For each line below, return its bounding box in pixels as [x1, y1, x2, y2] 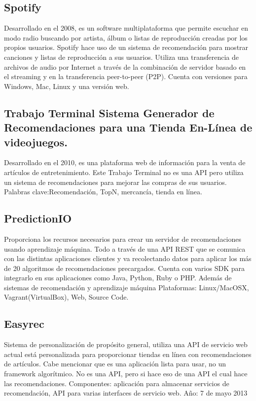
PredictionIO [4, 211, 72, 226]
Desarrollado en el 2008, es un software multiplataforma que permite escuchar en [4, 23, 248, 33]
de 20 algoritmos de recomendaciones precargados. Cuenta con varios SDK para [4, 263, 245, 273]
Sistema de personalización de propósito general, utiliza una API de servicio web [4, 339, 248, 350]
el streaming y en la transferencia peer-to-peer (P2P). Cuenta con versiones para [4, 71, 248, 82]
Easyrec [4, 316, 44, 331]
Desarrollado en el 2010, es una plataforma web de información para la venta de [4, 157, 246, 168]
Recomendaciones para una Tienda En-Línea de [4, 120, 253, 135]
